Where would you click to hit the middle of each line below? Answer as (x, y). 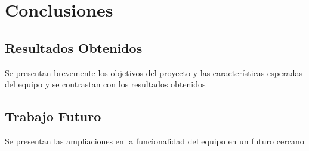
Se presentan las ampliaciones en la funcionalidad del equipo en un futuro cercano (154, 141)
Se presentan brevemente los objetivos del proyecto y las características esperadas (154, 72)
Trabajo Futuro (53, 116)
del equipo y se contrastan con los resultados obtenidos (105, 84)
